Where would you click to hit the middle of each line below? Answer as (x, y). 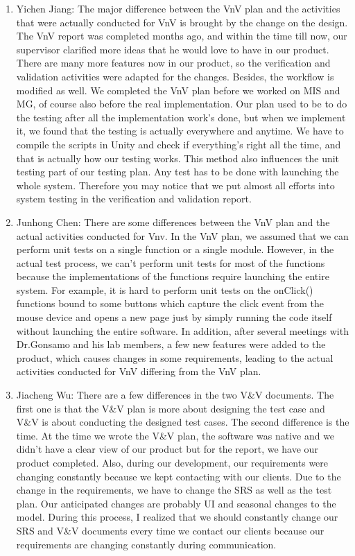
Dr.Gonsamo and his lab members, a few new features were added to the (171, 344)
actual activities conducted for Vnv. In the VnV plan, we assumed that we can (182, 235)
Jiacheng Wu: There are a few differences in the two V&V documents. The (175, 395)
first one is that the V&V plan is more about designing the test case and (171, 408)
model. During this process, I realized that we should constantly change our (177, 517)
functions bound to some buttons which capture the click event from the (170, 303)
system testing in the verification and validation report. (134, 199)
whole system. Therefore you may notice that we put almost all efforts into (175, 185)
